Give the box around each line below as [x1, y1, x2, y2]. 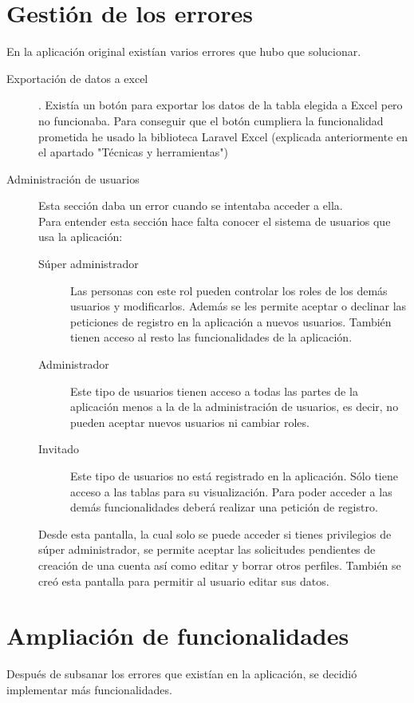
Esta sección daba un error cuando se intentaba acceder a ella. [38, 197, 343, 214]
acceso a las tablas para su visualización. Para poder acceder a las [70, 483, 392, 500]
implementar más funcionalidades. [6, 681, 172, 697]
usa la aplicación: [38, 228, 123, 245]
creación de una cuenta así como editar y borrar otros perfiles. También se [38, 556, 401, 573]
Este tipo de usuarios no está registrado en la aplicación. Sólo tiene [70, 468, 398, 484]
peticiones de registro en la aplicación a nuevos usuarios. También [70, 313, 392, 330]
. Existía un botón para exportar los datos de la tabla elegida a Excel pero [38, 97, 403, 113]
